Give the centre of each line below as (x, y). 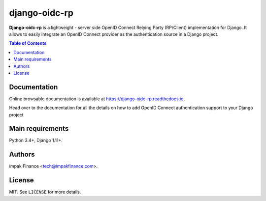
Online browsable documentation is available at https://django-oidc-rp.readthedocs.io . (97, 99)
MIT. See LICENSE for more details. (45, 192)
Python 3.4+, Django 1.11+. (36, 141)
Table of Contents (28, 43)
